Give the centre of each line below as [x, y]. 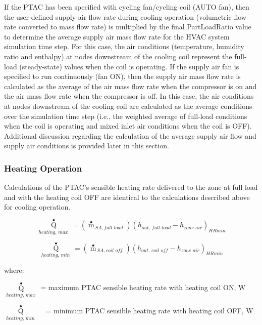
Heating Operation [43, 168]
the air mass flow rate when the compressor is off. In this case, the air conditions [129, 96]
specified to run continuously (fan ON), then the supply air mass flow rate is [122, 76]
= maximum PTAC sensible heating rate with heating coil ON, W [143, 287]
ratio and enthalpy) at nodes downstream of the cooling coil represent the [118, 56]
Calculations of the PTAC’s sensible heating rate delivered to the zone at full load [131, 187]
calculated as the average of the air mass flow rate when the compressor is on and [130, 86]
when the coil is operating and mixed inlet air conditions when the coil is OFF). [128, 126]
